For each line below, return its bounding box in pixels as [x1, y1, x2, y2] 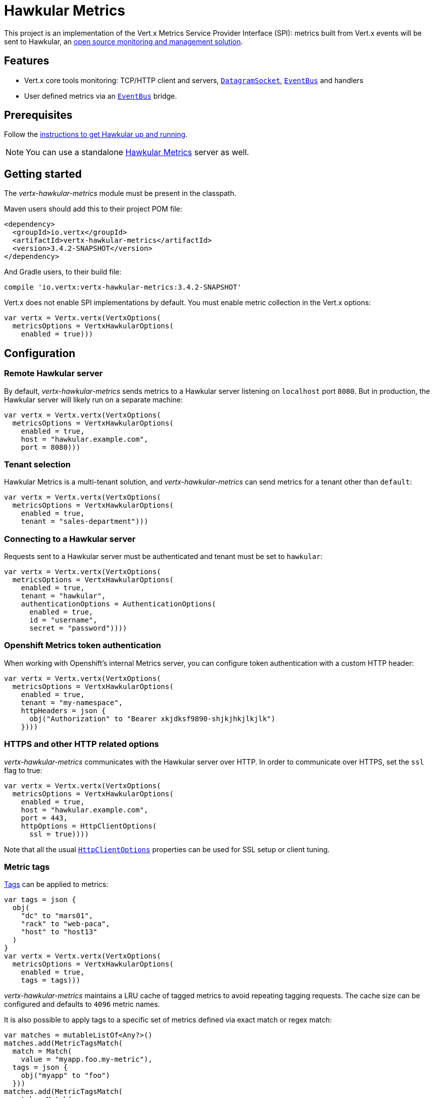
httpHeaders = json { [21, 706, 106, 715]
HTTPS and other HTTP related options [4, 739, 159, 749]
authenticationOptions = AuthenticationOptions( [21, 600, 216, 608]
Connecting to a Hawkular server [4, 533, 136, 544]
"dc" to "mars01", [21, 912, 94, 920]
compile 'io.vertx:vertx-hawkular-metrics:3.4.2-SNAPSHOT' [4, 283, 242, 292]
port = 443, [21, 813, 68, 822]
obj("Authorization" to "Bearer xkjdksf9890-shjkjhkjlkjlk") [29, 714, 276, 723]
